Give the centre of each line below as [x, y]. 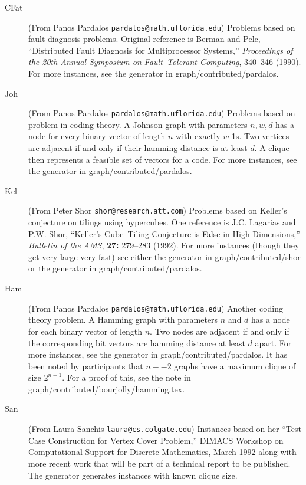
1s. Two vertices [260, 136]
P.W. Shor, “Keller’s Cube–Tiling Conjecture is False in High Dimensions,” [164, 233]
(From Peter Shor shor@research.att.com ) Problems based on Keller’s [158, 210]
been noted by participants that [86, 366]
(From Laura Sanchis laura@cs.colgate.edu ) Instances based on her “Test [165, 429]
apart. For [273, 343]
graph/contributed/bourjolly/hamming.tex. [107, 389]
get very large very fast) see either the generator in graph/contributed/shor [164, 256]
